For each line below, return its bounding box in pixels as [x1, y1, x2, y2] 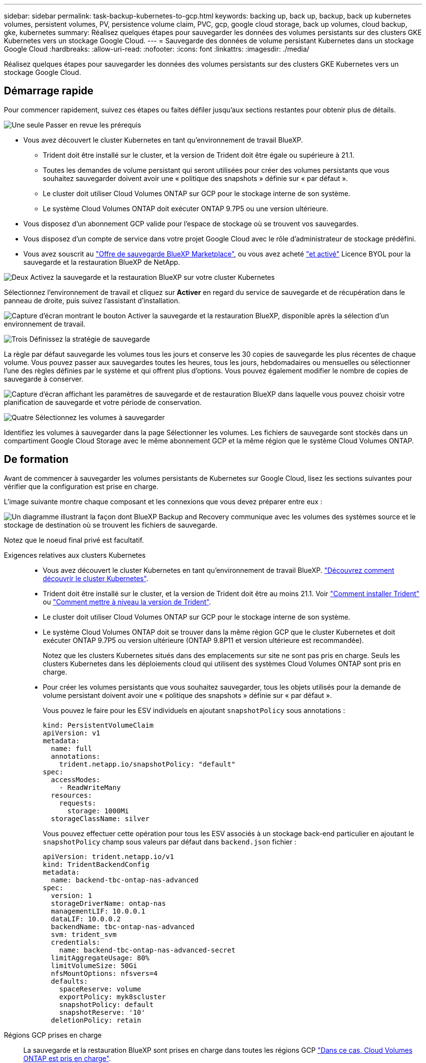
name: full [51, 744, 92, 752]
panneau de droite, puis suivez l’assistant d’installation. [4, 296, 180, 305]
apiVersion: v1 [43, 729, 101, 737]
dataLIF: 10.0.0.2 [51, 915, 121, 923]
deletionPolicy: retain [51, 1016, 142, 1024]
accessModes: [51, 775, 101, 784]
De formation [4, 453, 69, 466]
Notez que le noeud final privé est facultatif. [4, 535, 144, 544]
